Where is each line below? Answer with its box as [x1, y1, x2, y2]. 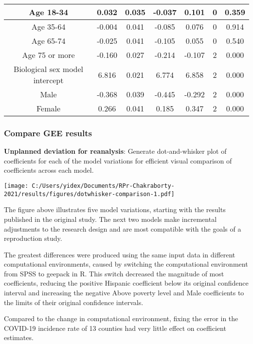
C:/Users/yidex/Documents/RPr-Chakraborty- [32, 182, 175, 189]
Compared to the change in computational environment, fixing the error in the [4, 313, 238, 324]
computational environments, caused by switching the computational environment [4, 259, 248, 269]
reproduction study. [4, 233, 62, 243]
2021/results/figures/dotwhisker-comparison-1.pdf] [4, 190, 175, 198]
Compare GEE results [4, 127, 92, 139]
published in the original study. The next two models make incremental [4, 214, 217, 224]
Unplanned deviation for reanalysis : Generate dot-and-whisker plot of [4, 146, 227, 156]
